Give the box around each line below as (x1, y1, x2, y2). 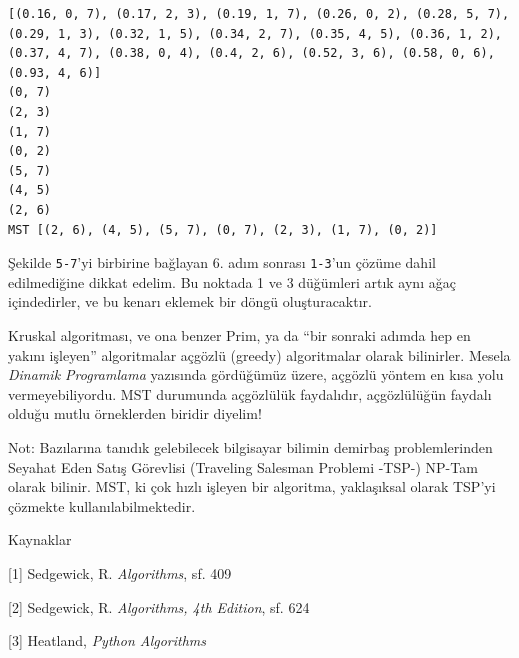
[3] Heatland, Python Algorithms (8, 630, 206, 651)
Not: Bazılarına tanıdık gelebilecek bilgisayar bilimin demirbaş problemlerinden (8, 436, 493, 457)
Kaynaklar (8, 529, 72, 550)
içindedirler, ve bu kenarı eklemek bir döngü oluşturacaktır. (8, 291, 372, 312)
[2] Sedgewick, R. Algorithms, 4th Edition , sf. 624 (8, 596, 310, 617)
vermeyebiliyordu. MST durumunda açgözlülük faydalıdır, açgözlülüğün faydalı (8, 383, 492, 404)
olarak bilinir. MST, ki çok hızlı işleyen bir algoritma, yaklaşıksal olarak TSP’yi (8, 476, 496, 497)
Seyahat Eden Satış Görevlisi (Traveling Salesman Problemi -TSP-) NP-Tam (8, 456, 478, 477)
